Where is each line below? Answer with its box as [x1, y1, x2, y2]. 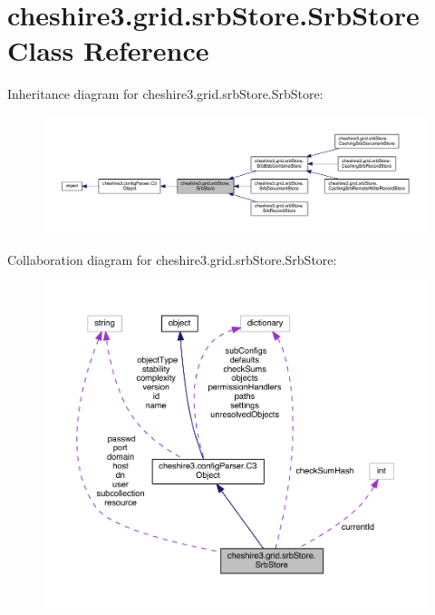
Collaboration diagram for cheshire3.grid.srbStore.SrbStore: [7, 249, 337, 268]
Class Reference [7, 32, 209, 69]
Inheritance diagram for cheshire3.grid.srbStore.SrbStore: [7, 84, 324, 103]
